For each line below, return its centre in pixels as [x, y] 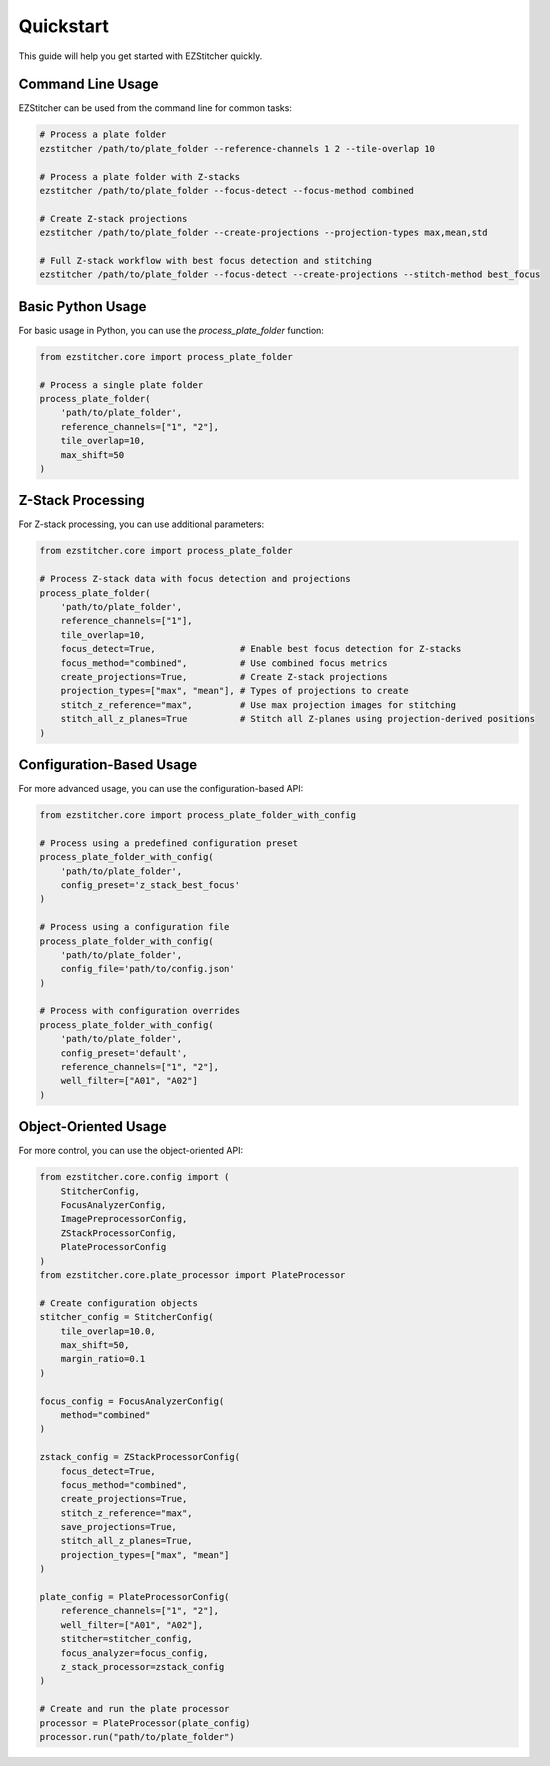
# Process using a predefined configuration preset [169, 843]
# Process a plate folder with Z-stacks [139, 176]
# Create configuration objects [119, 1303]
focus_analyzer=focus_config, [134, 1653]
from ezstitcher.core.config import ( [134, 1177]
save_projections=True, [118, 1527]
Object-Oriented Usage [92, 1126]
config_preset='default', [124, 1053]
